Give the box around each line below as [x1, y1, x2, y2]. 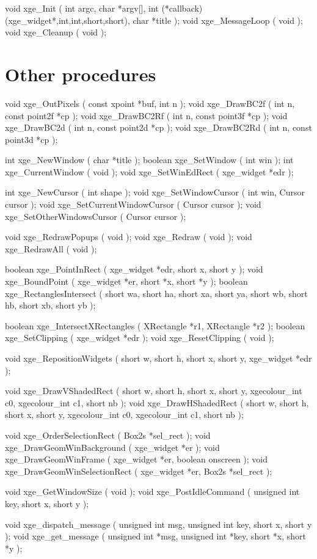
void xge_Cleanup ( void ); [5, 26, 107, 38]
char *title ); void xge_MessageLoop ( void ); [133, 13, 303, 26]
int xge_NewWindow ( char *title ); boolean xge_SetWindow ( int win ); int [5, 153, 294, 166]
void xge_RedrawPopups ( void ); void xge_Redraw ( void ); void [5, 230, 252, 243]
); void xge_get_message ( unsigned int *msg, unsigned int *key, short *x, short [5, 530, 306, 543]
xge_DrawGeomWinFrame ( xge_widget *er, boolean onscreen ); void [5, 453, 268, 466]
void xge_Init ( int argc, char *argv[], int [5, 2, 159, 14]
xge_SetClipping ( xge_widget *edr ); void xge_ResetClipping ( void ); [5, 331, 274, 344]
